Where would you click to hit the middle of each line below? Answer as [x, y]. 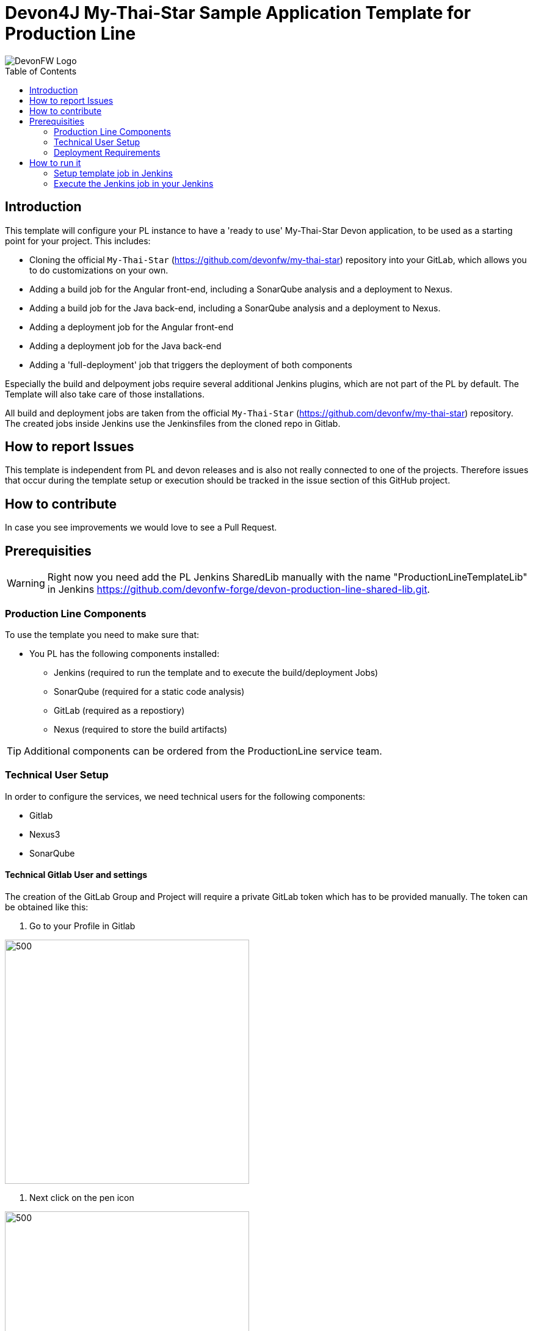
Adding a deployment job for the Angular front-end [132, 327]
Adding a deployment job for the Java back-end [125, 346]
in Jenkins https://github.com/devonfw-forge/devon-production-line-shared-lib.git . [239, 589]
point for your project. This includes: [78, 241]
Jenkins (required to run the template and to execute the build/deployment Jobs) [216, 672]
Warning [26, 583]
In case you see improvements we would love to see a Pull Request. [141, 528]
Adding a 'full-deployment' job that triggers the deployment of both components [191, 364]
